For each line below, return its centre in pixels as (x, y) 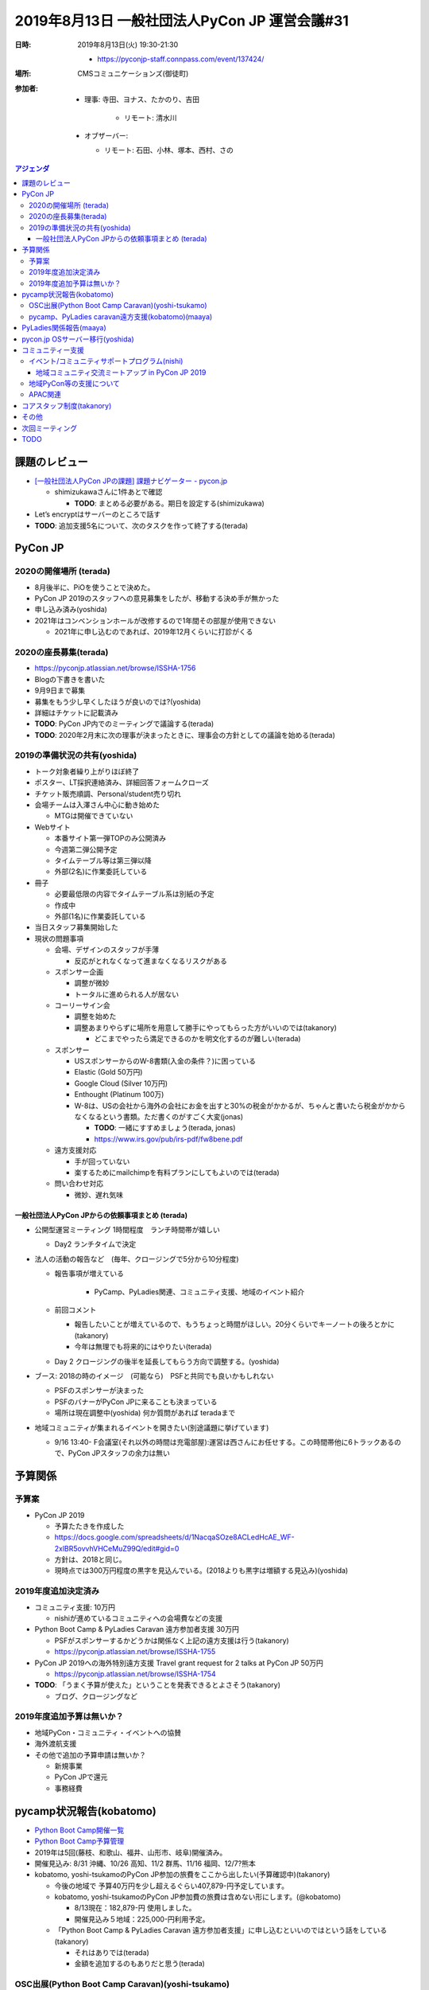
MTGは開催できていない (94, 816)
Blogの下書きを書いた (70, 679)
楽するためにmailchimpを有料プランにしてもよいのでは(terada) (177, 1172)
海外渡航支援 (56, 1744)
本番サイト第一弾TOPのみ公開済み (110, 838)
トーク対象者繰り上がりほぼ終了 (87, 771)
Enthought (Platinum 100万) (119, 1094)
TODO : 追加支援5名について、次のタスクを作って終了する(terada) (141, 525)
